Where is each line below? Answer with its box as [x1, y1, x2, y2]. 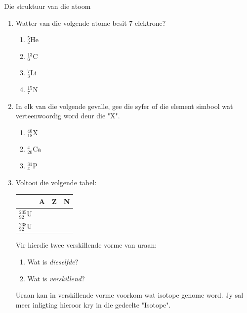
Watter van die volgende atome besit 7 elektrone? [15, 17, 166, 28]
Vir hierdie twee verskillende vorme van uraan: [15, 240, 157, 250]
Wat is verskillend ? [27, 273, 85, 283]
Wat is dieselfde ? [27, 257, 79, 266]
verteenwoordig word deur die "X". [15, 110, 120, 121]
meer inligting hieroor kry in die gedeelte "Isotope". [15, 299, 171, 310]
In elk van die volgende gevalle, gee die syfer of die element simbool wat [15, 101, 233, 111]
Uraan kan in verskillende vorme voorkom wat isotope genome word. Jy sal [15, 290, 244, 300]
